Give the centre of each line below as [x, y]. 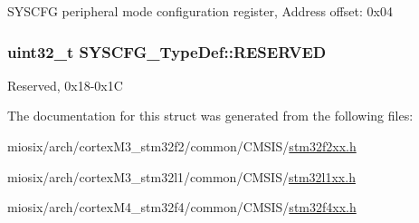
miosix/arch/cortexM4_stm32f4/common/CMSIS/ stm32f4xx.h [182, 207]
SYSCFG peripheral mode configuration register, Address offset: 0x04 [200, 11]
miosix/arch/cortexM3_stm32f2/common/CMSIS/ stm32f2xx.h [182, 146]
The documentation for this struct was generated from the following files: [210, 116]
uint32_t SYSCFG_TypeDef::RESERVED [167, 51]
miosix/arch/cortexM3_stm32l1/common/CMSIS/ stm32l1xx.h [181, 176]
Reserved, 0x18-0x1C [65, 85]
